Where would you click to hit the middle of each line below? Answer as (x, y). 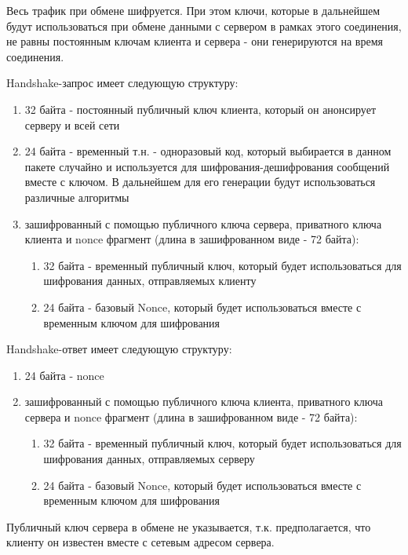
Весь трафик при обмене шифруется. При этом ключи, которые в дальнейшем (193, 10)
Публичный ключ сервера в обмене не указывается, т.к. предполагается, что (189, 526)
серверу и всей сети (72, 124)
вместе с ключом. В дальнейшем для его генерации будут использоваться (200, 182)
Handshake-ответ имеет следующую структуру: (119, 349)
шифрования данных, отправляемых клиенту (150, 281)
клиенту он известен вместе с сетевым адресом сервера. (140, 542)
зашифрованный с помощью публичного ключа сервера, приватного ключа (203, 223)
